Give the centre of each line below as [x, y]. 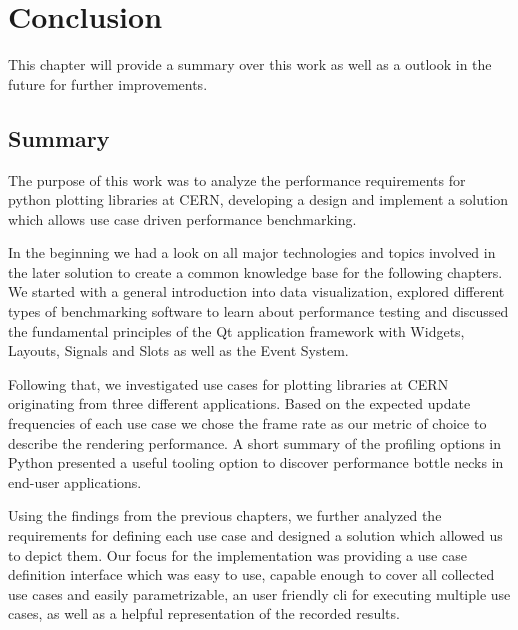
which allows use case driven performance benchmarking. [182, 218]
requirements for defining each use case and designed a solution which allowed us [255, 535]
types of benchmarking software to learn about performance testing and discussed [258, 311]
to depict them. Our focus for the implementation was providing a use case [237, 554]
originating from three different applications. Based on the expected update [239, 403]
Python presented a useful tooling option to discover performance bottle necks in [256, 462]
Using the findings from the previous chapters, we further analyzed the [225, 515]
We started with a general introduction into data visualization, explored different [256, 291]
